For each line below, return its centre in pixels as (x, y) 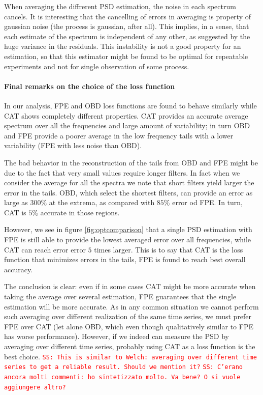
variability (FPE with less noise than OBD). (73, 145)
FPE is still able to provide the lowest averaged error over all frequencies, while (128, 239)
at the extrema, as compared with (102, 202)
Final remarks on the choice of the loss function (90, 86)
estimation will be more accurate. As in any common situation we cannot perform (131, 306)
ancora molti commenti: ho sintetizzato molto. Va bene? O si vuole (122, 377)
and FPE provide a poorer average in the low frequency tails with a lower (119, 135)
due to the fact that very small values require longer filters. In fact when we (122, 172)
